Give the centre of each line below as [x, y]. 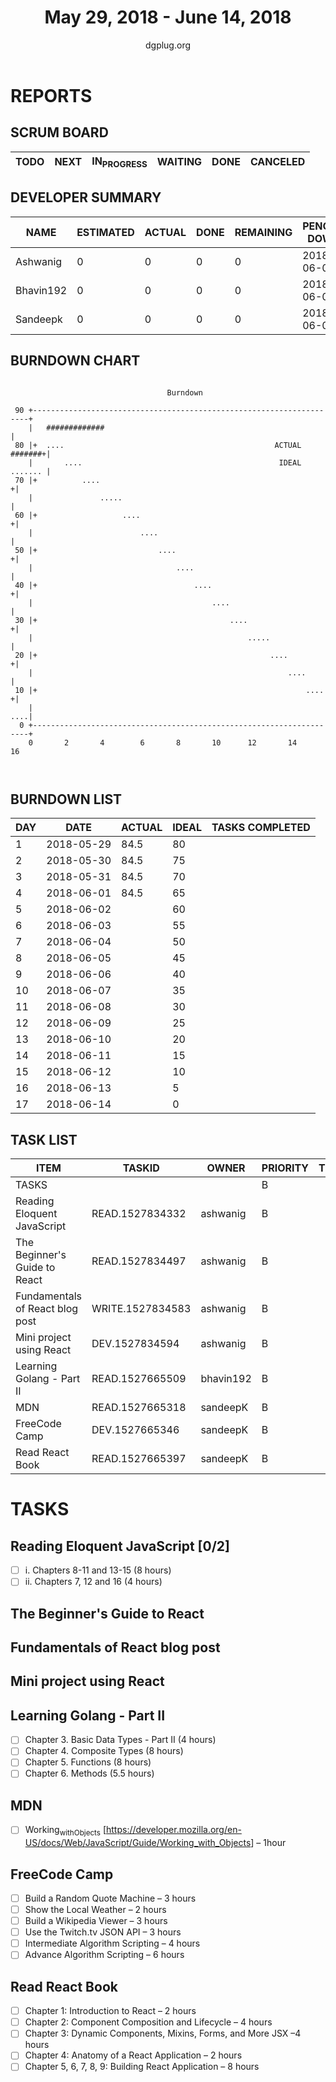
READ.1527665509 [139, 1379]
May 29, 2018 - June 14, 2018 [168, 17]
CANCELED [277, 162]
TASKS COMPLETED [261, 828]
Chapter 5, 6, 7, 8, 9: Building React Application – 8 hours [142, 2067]
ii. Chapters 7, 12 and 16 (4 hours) [93, 1582]
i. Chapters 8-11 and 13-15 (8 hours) [98, 1570]
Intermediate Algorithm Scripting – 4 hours [112, 1943]
